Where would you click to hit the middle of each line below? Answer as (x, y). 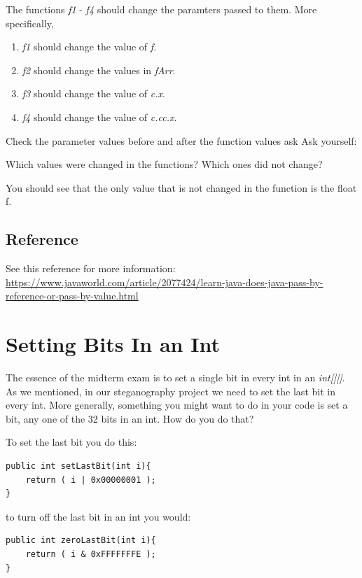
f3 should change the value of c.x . (93, 93)
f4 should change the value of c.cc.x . (99, 117)
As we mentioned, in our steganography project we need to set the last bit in (170, 391)
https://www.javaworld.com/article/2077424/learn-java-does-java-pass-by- (165, 282)
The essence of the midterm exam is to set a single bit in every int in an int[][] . (175, 378)
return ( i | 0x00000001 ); (91, 480)
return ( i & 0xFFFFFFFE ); (91, 554)
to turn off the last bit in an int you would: (98, 516)
